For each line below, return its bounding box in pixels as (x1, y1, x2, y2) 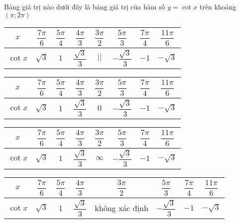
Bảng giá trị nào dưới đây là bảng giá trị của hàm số (4, 1, 165, 11)
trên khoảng (199, 1, 237, 11)
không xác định (95, 202, 148, 214)
